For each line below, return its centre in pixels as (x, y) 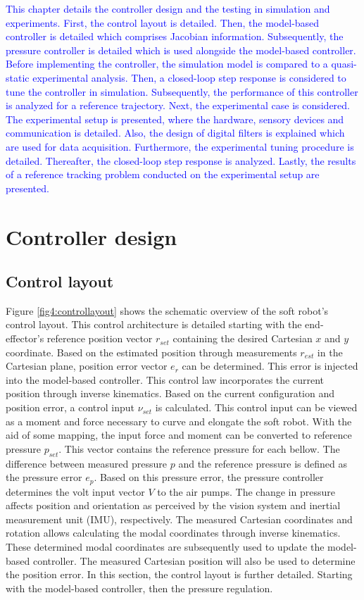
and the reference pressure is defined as (263, 463)
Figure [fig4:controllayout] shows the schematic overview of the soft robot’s (167, 310)
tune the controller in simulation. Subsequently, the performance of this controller (182, 91)
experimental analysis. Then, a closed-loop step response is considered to (189, 77)
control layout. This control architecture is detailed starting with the (154, 324)
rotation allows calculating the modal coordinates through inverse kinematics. (173, 533)
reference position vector (100, 338)
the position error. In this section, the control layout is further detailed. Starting (179, 574)
